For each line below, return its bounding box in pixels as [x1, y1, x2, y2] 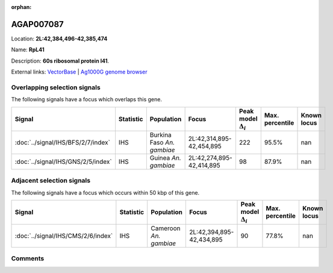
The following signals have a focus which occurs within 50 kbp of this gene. [11, 189, 200, 196]
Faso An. [149, 139, 175, 146]
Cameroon [151, 224, 181, 232]
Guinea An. [149, 154, 182, 162]
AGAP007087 [11, 19, 64, 30]
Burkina [149, 131, 172, 139]
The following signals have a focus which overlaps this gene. [11, 96, 163, 103]
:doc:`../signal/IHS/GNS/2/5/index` [14, 157, 112, 166]
